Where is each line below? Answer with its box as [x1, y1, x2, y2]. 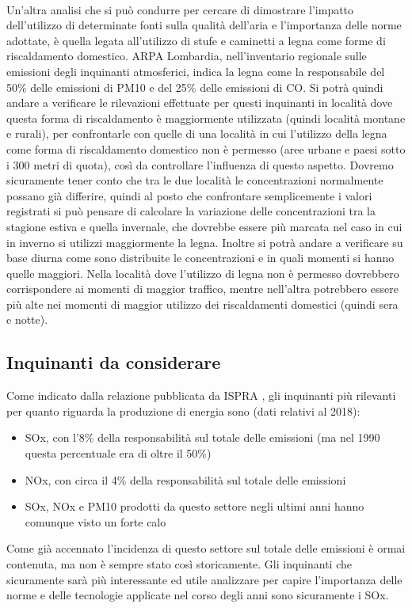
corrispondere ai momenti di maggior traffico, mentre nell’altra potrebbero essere [6, 280, 399, 297]
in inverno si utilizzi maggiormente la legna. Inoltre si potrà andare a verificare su [6, 234, 403, 250]
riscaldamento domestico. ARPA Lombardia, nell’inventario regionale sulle [6, 47, 367, 64]
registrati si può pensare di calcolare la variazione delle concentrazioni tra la [6, 203, 376, 219]
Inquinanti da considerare [6, 350, 221, 374]
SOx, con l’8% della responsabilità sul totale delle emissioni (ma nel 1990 [25, 429, 380, 446]
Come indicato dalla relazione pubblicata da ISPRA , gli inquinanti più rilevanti [6, 387, 396, 404]
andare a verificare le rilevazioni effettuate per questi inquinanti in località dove [6, 94, 393, 111]
